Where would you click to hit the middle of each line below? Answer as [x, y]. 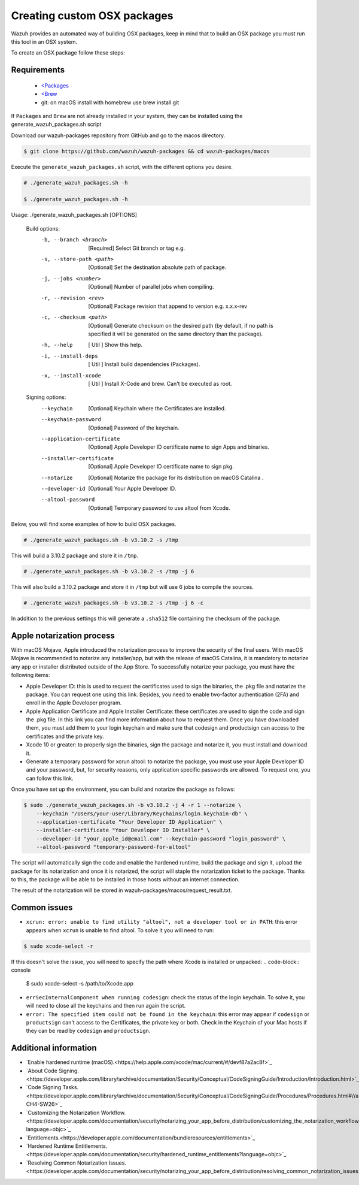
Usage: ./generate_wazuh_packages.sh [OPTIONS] [74, 215]
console [21, 970]
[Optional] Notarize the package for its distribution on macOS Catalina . [176, 477]
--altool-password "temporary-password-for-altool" [114, 847]
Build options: [43, 228]
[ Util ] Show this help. [115, 345]
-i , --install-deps [69, 356]
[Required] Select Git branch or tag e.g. [137, 248]
